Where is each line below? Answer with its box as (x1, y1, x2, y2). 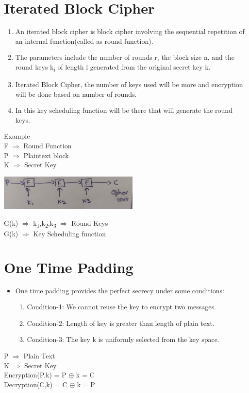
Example (4, 131, 30, 141)
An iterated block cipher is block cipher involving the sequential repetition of (15, 26, 245, 36)
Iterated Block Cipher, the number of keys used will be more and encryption (15, 79, 243, 89)
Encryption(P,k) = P (4, 370, 66, 380)
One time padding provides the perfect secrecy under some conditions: (15, 285, 224, 295)
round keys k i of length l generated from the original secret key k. (15, 61, 211, 73)
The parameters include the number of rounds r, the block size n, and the (15, 52, 234, 62)
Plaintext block (23, 150, 69, 160)
